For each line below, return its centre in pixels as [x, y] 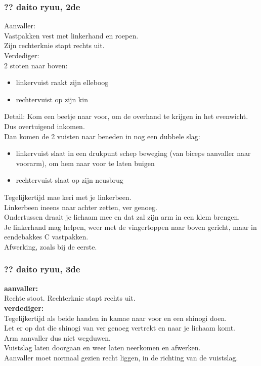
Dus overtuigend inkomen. [45, 126]
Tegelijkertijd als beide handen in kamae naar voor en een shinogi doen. [116, 318]
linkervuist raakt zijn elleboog [62, 82]
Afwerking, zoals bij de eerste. [51, 246]
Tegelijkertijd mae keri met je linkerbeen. [68, 197]
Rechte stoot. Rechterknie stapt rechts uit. [70, 298]
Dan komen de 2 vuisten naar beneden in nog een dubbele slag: [102, 136]
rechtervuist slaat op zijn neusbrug [70, 180]
